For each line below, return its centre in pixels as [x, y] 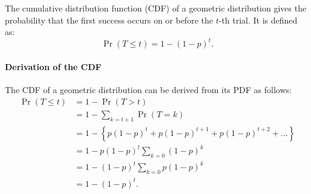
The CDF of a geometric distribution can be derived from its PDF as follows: [148, 90]
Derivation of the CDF [53, 66]
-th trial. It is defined [258, 20]
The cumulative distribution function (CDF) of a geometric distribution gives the [156, 8]
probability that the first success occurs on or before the [109, 20]
